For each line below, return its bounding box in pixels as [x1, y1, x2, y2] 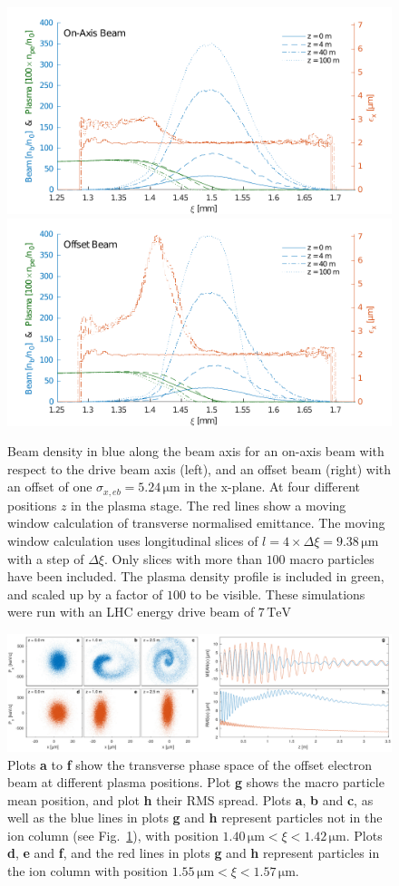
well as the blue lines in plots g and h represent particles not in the [7, 808, 383, 827]
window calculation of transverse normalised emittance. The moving [7, 513, 385, 532]
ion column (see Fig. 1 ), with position [7, 825, 219, 844]
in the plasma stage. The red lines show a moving [71, 495, 346, 514]
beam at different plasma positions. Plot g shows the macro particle [7, 773, 384, 792]
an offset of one [7, 477, 92, 496]
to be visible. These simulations [190, 584, 365, 603]
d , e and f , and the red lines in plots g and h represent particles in [7, 843, 380, 862]
